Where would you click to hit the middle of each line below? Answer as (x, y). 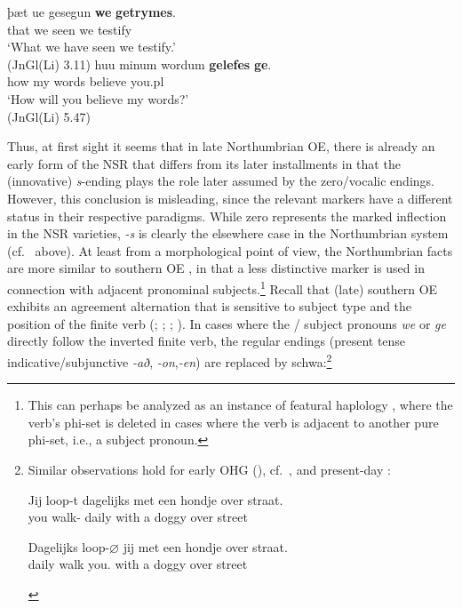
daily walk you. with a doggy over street (138, 564)
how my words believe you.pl (86, 81)
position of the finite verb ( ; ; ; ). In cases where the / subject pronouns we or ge (227, 323)
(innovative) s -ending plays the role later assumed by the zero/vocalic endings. (221, 181)
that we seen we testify (70, 29)
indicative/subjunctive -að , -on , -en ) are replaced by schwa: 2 (170, 360)
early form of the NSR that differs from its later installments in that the (204, 163)
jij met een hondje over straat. (205, 546)
